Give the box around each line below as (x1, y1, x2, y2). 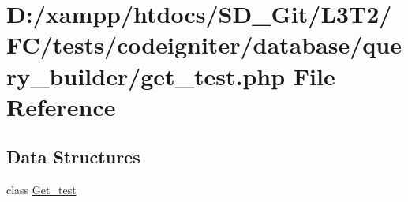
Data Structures (6, 144, 140, 169)
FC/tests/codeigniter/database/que (6, 28, 402, 61)
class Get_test (6, 181, 77, 198)
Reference (6, 90, 116, 122)
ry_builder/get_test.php (6, 59, 286, 92)
